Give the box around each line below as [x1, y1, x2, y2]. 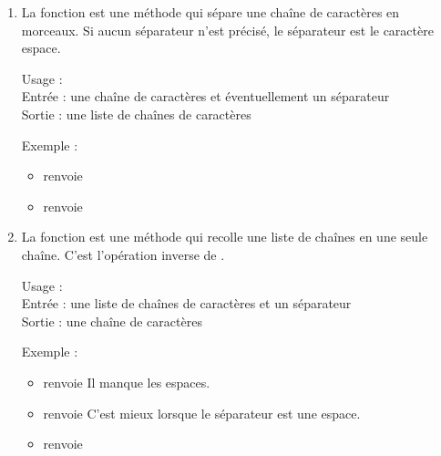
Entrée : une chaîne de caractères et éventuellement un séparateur [21, 87, 390, 106]
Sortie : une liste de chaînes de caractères [21, 104, 251, 123]
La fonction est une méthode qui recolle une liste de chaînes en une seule [21, 227, 428, 246]
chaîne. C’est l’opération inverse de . [21, 244, 225, 264]
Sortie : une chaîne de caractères [21, 311, 202, 330]
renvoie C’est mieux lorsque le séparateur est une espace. [43, 403, 361, 422]
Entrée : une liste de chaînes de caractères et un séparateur [21, 294, 352, 313]
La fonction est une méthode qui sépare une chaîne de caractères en [21, 3, 400, 21]
